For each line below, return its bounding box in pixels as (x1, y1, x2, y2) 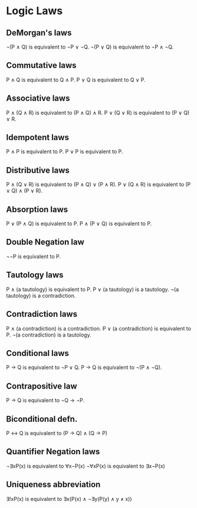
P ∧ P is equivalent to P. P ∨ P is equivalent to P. (6, 148, 123, 155)
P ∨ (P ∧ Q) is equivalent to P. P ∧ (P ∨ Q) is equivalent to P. (6, 220, 152, 227)
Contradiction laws (6, 309, 78, 319)
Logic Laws (6, 4, 63, 18)
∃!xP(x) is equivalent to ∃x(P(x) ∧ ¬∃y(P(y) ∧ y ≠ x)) (6, 495, 132, 502)
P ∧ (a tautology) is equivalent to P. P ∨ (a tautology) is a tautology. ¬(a (6, 286, 179, 293)
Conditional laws (6, 348, 70, 358)
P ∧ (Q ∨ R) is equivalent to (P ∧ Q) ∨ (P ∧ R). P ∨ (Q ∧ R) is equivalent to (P (6, 181, 191, 188)
